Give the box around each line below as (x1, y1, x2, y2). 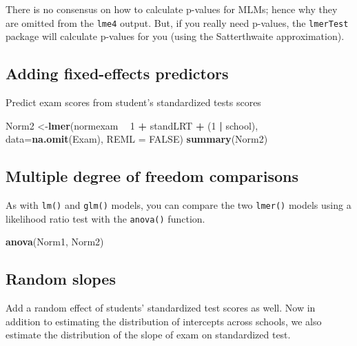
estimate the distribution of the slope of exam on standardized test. (6, 327, 291, 342)
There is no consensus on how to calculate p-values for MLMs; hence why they (6, 2, 338, 16)
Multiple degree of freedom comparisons (6, 165, 298, 187)
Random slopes (6, 268, 116, 289)
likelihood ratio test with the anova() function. (6, 211, 205, 225)
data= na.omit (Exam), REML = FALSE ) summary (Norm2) (6, 132, 268, 146)
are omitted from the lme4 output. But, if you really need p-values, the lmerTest (6, 15, 349, 30)
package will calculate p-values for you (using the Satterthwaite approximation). (6, 29, 345, 43)
